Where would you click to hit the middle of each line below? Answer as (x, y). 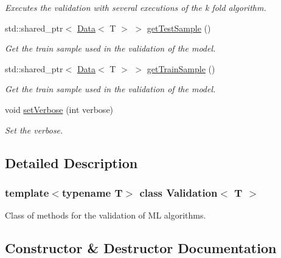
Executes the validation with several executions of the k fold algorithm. (136, 7)
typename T (92, 192)
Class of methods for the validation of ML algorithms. (106, 215)
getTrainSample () (181, 68)
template (27, 192)
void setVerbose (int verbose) (59, 109)
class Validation (179, 192)
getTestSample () (179, 28)
